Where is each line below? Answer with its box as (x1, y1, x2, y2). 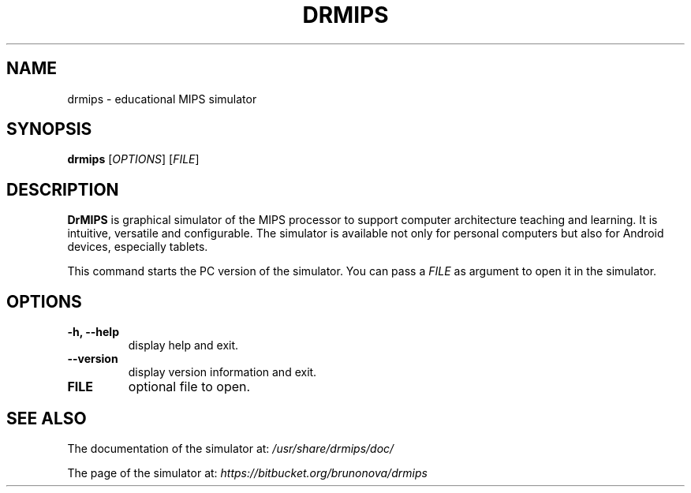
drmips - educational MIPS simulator (67, 92, 257, 106)
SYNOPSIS (6, 119, 92, 140)
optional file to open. (128, 379, 251, 395)
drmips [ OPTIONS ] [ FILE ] (67, 152, 200, 166)
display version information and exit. (128, 365, 317, 379)
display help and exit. (128, 338, 239, 353)
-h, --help (67, 325, 119, 339)
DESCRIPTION (6, 179, 119, 200)
